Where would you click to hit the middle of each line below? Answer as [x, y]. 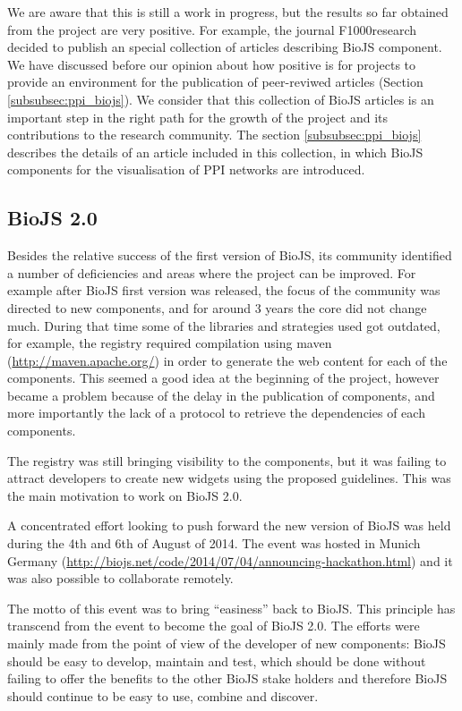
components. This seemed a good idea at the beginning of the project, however [223, 378]
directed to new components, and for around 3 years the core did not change [217, 307]
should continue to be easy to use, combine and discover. [163, 695]
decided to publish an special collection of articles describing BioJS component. [225, 47]
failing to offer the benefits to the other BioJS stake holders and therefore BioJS [227, 678]
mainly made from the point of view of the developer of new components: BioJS [227, 643]
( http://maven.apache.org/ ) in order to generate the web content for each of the [227, 360]
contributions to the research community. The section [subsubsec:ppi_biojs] [214, 135]
